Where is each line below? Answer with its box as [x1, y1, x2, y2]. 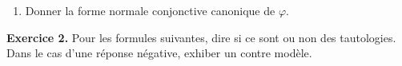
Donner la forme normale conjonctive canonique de [25, 2, 275, 18]
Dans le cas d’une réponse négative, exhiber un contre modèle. [6, 45, 312, 61]
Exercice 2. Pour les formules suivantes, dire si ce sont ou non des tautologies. [6, 29, 396, 45]
